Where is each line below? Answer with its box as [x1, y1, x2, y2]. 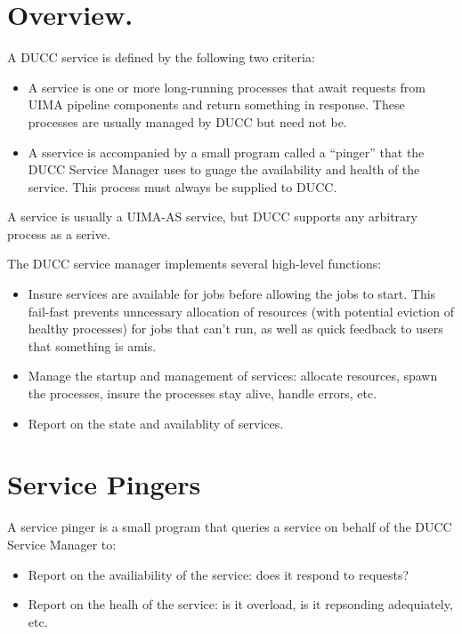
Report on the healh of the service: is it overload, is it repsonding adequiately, [28, 595, 453, 614]
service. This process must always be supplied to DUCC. [28, 177, 337, 196]
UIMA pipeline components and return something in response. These [28, 95, 405, 114]
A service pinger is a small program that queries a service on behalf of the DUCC [7, 518, 452, 536]
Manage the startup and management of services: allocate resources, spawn [28, 366, 438, 385]
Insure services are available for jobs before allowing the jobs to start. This [28, 285, 436, 303]
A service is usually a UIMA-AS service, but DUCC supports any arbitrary [7, 207, 417, 226]
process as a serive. [7, 224, 110, 243]
